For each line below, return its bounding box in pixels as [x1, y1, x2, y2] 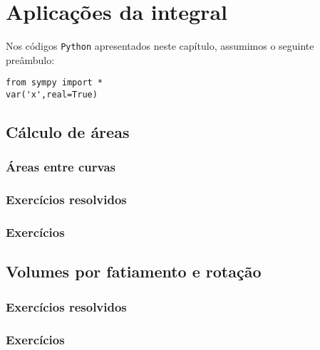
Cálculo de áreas [6, 121, 130, 143]
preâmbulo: [6, 52, 55, 67]
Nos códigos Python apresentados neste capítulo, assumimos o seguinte [6, 38, 314, 53]
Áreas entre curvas [6, 158, 115, 176]
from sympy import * [6, 78, 103, 88]
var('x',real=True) [6, 90, 98, 100]
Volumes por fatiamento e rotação [6, 260, 262, 282]
